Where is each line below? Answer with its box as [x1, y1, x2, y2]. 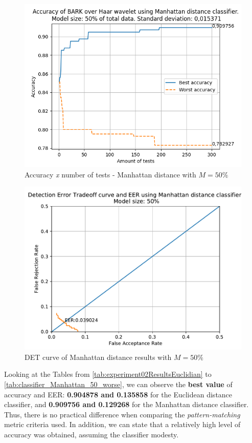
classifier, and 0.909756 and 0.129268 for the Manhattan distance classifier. [4, 399, 249, 410]
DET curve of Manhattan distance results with [25, 351, 172, 362]
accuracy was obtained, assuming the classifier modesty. [4, 429, 179, 439]
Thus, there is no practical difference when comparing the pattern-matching [4, 409, 240, 419]
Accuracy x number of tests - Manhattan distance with [25, 169, 196, 179]
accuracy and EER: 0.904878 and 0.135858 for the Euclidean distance [4, 389, 233, 399]
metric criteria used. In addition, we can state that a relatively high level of [4, 419, 241, 430]
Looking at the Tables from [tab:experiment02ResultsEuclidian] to [4, 369, 212, 379]
